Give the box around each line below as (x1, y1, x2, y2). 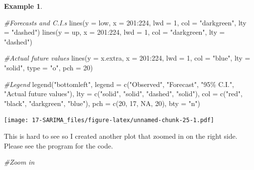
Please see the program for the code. (4, 140, 113, 150)
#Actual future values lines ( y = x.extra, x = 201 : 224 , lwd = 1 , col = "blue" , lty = (4, 53, 251, 63)
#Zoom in (4, 157, 35, 167)
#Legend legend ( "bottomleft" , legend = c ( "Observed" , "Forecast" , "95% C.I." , (4, 79, 234, 89)
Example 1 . (4, 1, 43, 11)
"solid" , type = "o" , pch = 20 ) (4, 62, 93, 72)
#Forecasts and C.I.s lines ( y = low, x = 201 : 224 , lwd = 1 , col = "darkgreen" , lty (4, 17, 247, 27)
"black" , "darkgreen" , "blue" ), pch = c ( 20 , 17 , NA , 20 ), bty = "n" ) (4, 98, 201, 108)
